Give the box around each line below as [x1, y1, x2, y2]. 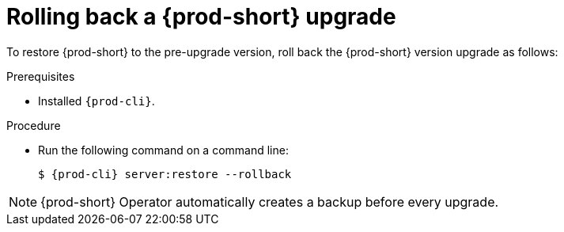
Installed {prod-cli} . [38, 93, 155, 108]
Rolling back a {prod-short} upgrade [6, 3, 396, 30]
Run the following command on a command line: [38, 143, 289, 157]
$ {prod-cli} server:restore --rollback [38, 167, 292, 181]
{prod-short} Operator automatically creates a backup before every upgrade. [40, 193, 499, 210]
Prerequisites [6, 69, 75, 83]
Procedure [6, 118, 61, 132]
